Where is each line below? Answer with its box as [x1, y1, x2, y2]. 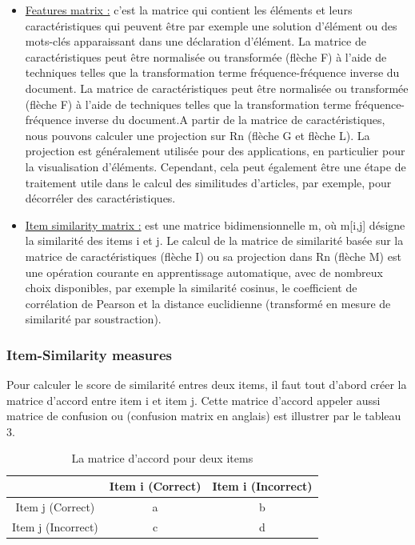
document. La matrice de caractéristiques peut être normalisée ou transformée [25, 79, 409, 96]
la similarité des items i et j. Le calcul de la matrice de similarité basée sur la [25, 232, 404, 249]
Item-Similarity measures [6, 344, 173, 364]
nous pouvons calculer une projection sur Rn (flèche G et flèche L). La [25, 126, 370, 143]
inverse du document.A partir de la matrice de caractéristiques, [75, 111, 385, 128]
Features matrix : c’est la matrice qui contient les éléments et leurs [25, 2, 353, 18]
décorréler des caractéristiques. [25, 190, 176, 206]
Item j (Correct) [15, 498, 95, 515]
